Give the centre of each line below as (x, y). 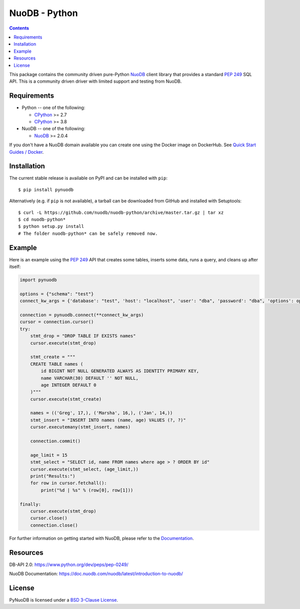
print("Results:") (53, 476)
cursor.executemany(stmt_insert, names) (80, 427)
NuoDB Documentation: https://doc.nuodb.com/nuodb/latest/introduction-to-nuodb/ (96, 574)
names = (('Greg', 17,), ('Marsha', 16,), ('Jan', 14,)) (101, 413)
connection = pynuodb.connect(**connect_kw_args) (82, 315)
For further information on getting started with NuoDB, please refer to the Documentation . (102, 538)
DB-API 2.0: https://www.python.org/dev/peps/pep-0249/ (69, 564)
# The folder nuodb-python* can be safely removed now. (88, 233)
